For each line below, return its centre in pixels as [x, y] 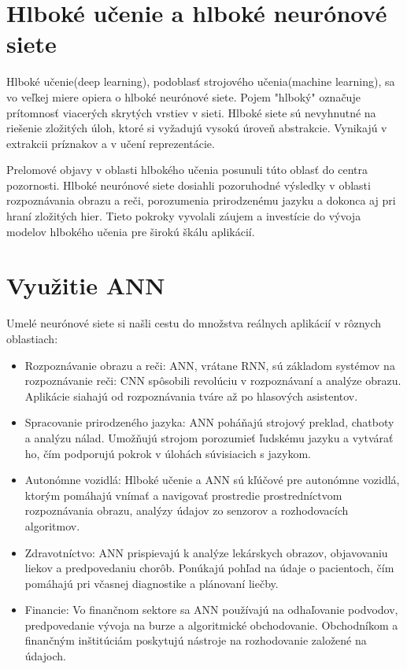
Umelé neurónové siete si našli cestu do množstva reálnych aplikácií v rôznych [194, 323]
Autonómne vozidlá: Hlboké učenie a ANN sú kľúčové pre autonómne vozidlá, [212, 480]
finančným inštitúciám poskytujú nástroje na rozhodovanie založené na [196, 640]
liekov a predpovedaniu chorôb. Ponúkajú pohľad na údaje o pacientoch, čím [209, 568]
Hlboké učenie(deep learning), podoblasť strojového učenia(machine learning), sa [201, 81]
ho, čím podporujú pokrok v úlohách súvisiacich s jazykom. [168, 453]
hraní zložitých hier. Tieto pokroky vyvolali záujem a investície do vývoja [184, 216]
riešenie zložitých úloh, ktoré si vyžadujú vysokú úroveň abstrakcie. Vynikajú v [197, 128]
